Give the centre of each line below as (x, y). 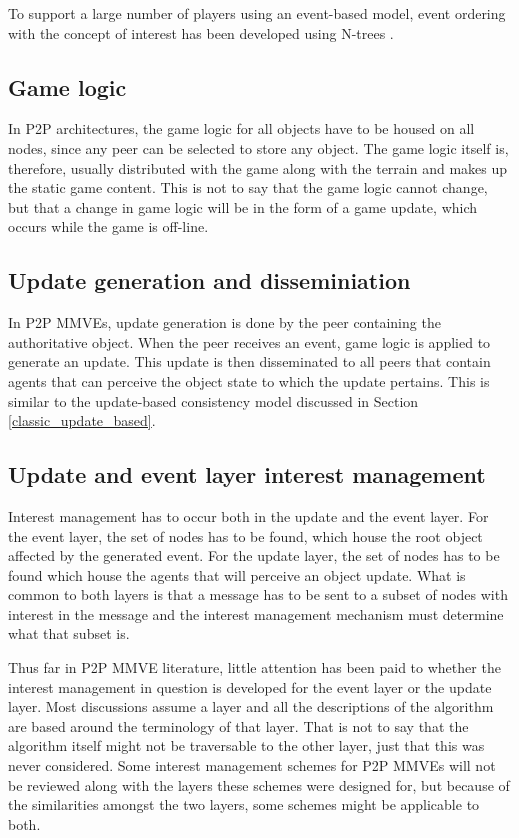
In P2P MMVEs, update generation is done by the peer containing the (224, 322)
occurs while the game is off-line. (108, 226)
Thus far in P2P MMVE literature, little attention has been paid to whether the (254, 667)
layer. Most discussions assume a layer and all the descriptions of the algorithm (251, 706)
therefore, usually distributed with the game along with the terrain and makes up (258, 167)
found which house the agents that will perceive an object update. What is (237, 574)
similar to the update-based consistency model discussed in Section (213, 400)
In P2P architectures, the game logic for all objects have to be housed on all (241, 128)
